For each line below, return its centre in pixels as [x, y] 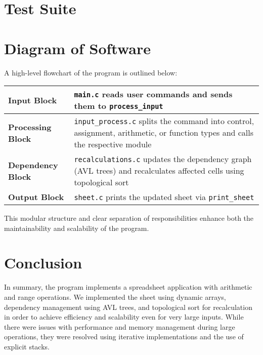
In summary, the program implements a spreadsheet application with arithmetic [128, 287]
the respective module [113, 144]
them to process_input [119, 106]
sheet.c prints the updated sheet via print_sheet [164, 197]
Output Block [36, 197]
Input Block [33, 100]
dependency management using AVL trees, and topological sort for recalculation [128, 307]
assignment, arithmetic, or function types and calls [164, 133]
